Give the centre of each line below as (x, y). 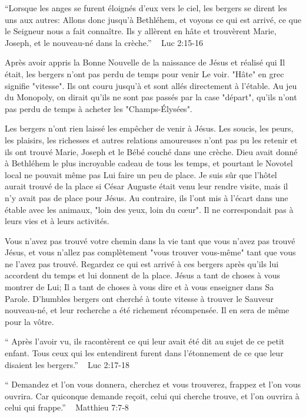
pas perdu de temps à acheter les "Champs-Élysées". (99, 108)
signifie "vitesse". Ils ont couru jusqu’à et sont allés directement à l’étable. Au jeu (151, 85)
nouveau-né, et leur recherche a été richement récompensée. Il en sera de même (147, 310)
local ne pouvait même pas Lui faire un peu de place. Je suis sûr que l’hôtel (141, 174)
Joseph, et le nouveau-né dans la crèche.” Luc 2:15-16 (104, 42)
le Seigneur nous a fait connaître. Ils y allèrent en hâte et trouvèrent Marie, (141, 31)
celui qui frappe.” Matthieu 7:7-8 (67, 407)
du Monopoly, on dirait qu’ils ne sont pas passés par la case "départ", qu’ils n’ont (151, 97)
